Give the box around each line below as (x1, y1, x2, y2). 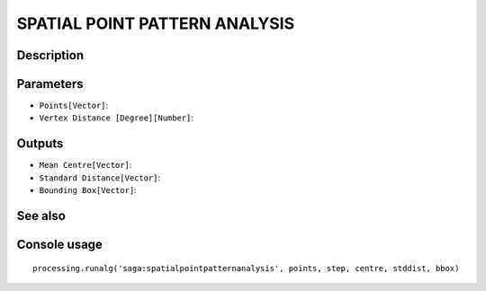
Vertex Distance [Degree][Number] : (39, 112, 193, 123)
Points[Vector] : (39, 100, 109, 111)
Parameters (16, 76, 84, 92)
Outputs (16, 136, 64, 152)
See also (16, 207, 67, 224)
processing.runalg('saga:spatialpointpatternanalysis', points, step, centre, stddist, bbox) (32, 263, 460, 273)
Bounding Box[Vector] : (39, 185, 137, 196)
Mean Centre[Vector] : (39, 160, 132, 171)
